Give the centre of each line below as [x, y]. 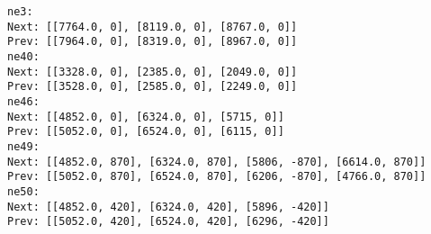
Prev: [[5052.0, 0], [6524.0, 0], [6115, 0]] [146, 132]
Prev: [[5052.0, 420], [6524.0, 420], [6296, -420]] [168, 222]
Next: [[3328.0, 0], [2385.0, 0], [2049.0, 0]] [153, 72]
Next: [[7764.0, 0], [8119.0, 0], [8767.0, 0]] [153, 27]
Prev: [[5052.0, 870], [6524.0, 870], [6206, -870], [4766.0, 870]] [217, 177]
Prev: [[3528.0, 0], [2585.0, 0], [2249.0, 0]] [153, 87]
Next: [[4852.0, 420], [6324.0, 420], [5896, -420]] [168, 207]
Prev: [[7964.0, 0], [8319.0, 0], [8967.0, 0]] [153, 42]
